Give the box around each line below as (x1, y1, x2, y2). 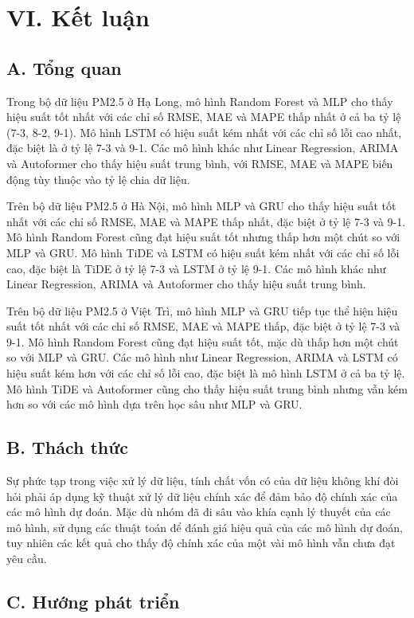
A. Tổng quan (6, 55, 122, 80)
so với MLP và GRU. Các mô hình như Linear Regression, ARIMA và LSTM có (6, 349, 398, 366)
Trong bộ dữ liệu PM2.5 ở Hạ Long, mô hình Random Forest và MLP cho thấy (6, 92, 393, 109)
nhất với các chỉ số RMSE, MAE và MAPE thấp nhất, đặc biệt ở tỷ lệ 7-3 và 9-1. (6, 213, 406, 229)
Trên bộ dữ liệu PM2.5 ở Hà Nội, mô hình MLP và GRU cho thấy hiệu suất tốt (6, 198, 396, 214)
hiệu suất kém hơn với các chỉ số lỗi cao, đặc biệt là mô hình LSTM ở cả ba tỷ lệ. (6, 365, 405, 381)
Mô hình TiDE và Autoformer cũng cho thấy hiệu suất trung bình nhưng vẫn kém (6, 380, 408, 397)
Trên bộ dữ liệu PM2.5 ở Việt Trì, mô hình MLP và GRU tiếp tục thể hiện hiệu (6, 302, 398, 319)
